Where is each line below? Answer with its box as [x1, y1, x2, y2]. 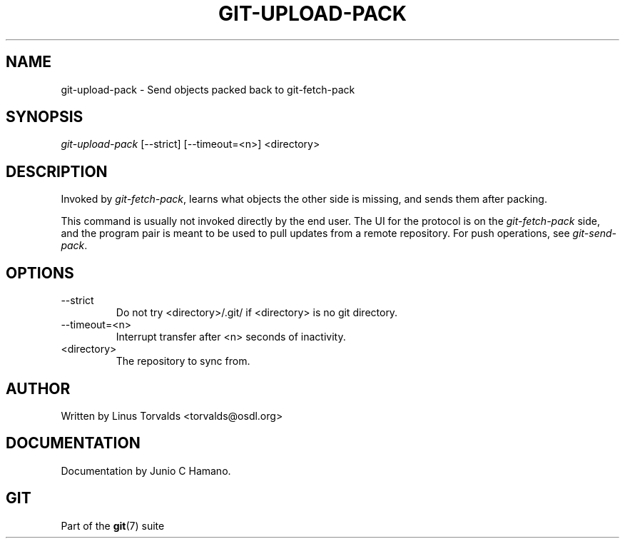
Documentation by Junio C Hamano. [61, 464, 231, 477]
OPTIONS [6, 263, 74, 282]
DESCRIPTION [6, 162, 108, 181]
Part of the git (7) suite [61, 519, 165, 532]
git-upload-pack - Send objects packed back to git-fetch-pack [61, 83, 355, 96]
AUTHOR [6, 379, 71, 398]
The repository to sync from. [116, 355, 250, 368]
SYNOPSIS [6, 108, 83, 126]
